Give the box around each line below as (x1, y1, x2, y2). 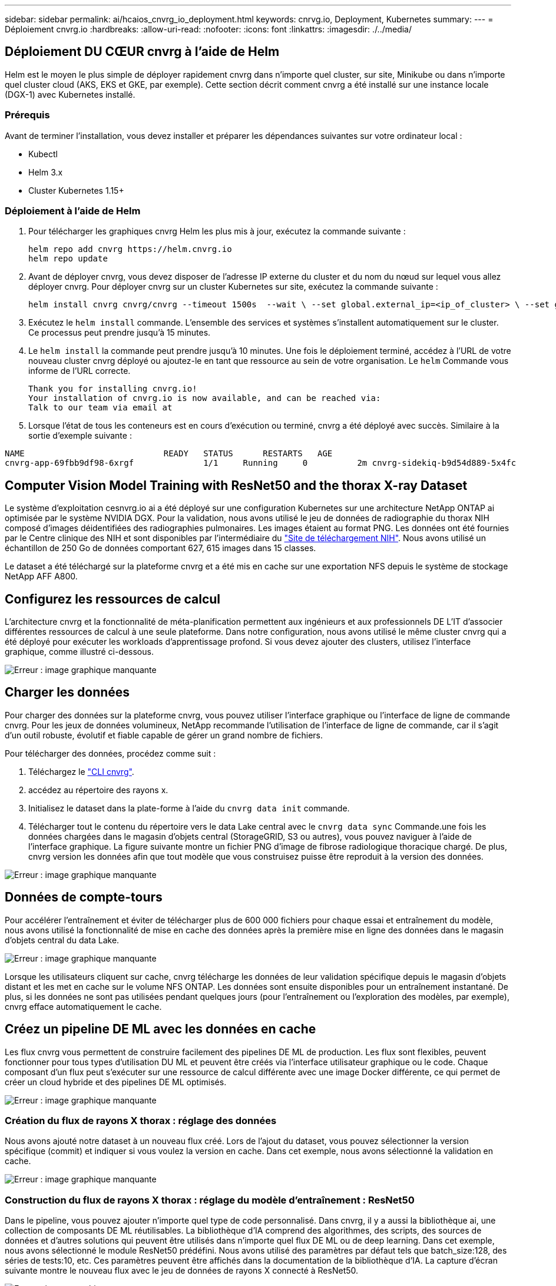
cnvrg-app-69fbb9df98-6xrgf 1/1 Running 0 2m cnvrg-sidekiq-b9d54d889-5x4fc (5, 458, 517, 468)
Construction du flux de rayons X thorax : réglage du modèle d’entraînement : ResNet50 (5, 1194, 415, 1206)
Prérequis (5, 109, 50, 121)
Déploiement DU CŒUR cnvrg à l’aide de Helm (5, 44, 280, 59)
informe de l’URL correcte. (28, 366, 131, 376)
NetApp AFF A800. (5, 571, 78, 582)
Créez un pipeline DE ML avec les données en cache (5, 1022, 316, 1037)
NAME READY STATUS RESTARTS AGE (5, 449, 333, 459)
